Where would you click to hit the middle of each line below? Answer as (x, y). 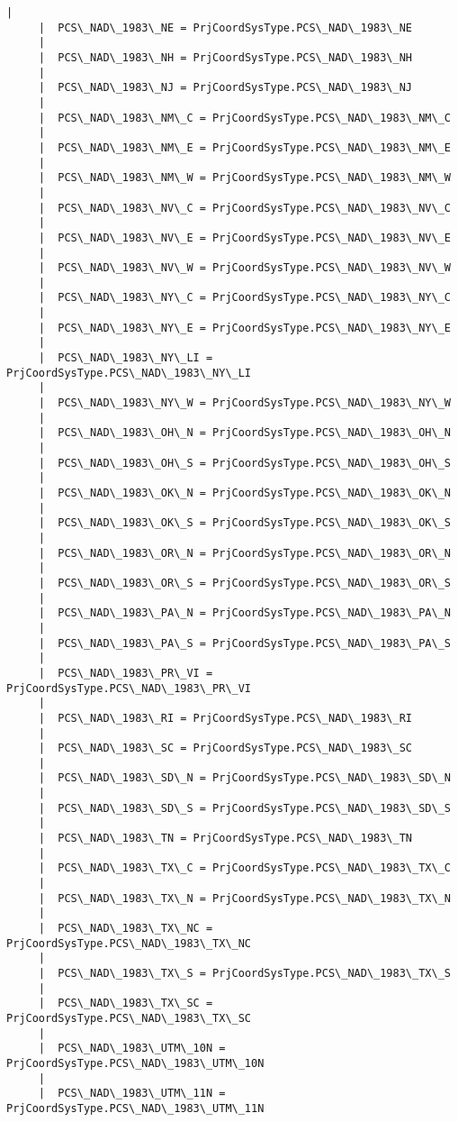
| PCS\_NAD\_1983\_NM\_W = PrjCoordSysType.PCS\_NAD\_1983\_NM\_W (244, 178)
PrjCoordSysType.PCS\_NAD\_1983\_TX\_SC (129, 1018)
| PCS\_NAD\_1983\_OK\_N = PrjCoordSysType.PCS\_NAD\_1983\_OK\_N (244, 493)
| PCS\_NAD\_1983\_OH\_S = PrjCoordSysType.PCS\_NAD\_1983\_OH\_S (244, 463)
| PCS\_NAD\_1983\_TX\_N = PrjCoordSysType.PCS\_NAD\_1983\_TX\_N (244, 898)
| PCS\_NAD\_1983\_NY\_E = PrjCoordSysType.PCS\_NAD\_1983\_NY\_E (244, 328)
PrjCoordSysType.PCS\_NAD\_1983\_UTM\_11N (135, 1108)
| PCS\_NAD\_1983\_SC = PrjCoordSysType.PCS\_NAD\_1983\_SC (225, 748)
